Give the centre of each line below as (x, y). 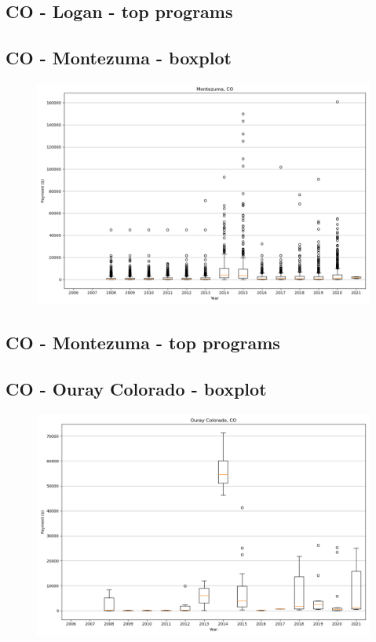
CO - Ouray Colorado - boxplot (136, 389)
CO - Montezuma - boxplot (119, 58)
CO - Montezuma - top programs (143, 343)
